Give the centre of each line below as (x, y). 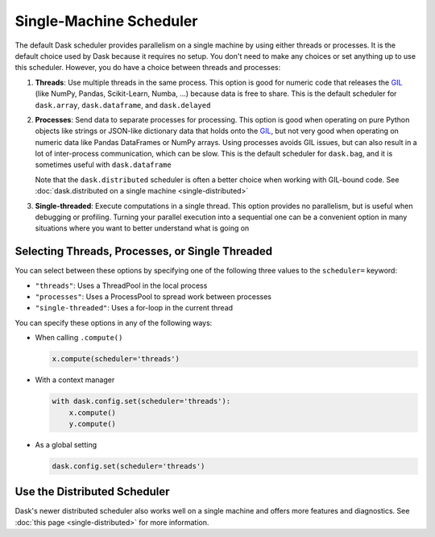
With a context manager (75, 380)
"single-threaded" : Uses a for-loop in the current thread (134, 308)
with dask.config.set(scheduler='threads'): (141, 402)
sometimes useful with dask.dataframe (104, 164)
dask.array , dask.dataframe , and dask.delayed (123, 105)
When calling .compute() (79, 338)
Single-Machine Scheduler (106, 21)
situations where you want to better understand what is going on (142, 228)
